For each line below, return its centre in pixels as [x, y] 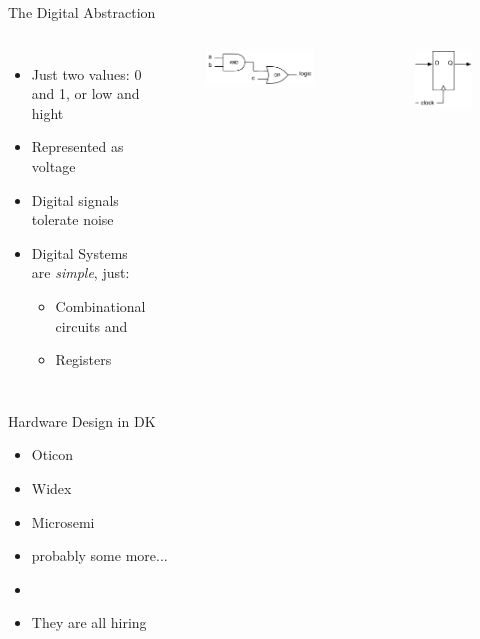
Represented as [77, 146]
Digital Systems [79, 252]
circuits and [91, 325]
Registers [83, 359]
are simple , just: [80, 272]
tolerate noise [72, 219]
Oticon [52, 454]
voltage [53, 165]
